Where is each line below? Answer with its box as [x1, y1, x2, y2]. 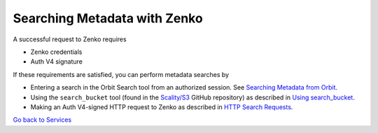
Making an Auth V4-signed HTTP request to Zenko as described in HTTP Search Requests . [30, 102, 293, 111]
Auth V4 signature [30, 57, 83, 66]
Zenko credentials [30, 48, 83, 56]
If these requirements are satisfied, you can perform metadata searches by [13, 70, 230, 78]
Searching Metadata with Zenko [13, 10, 203, 26]
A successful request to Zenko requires [13, 35, 127, 43]
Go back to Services [13, 115, 72, 124]
